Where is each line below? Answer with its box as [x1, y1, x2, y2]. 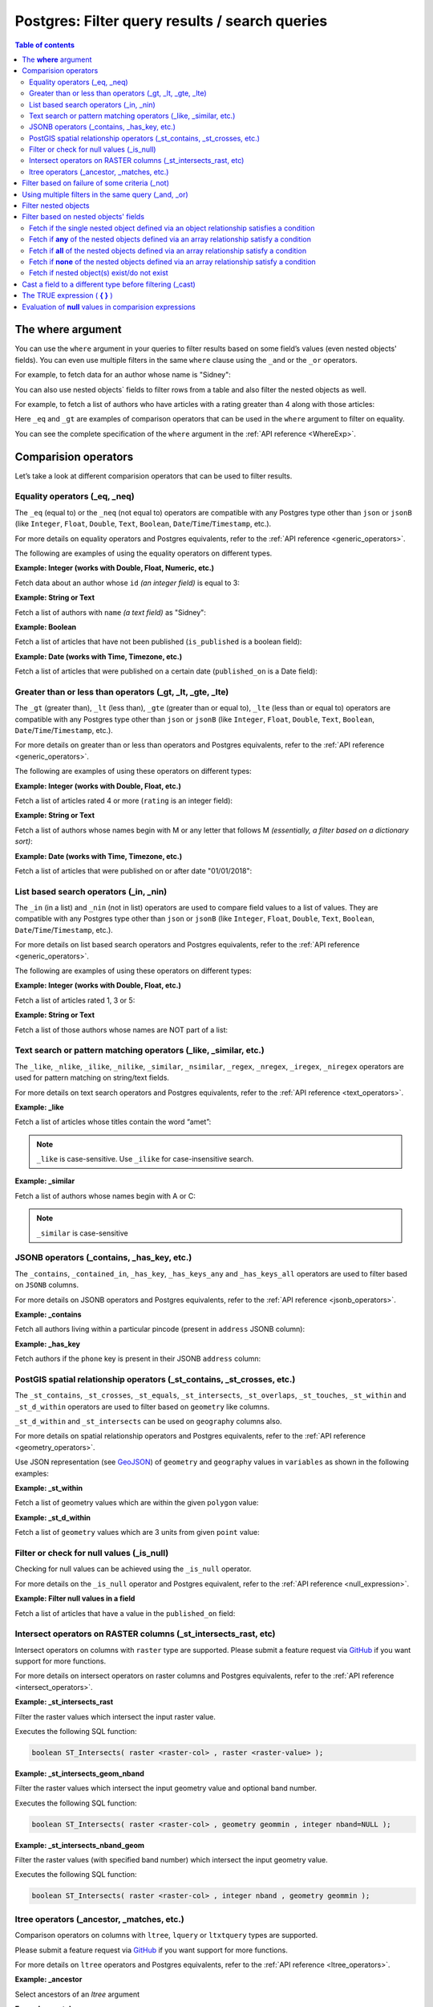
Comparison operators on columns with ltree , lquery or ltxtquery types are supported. [14, 1931, 318, 1940]
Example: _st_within [14, 1484, 83, 1493]
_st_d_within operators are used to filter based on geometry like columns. [14, 1402, 270, 1411]
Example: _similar [14, 1176, 75, 1186]
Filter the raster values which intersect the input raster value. [14, 1712, 216, 1721]
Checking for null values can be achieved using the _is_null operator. [14, 1564, 252, 1573]
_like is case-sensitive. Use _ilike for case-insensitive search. [36, 1154, 254, 1164]
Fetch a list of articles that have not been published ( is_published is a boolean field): [14, 637, 302, 646]
